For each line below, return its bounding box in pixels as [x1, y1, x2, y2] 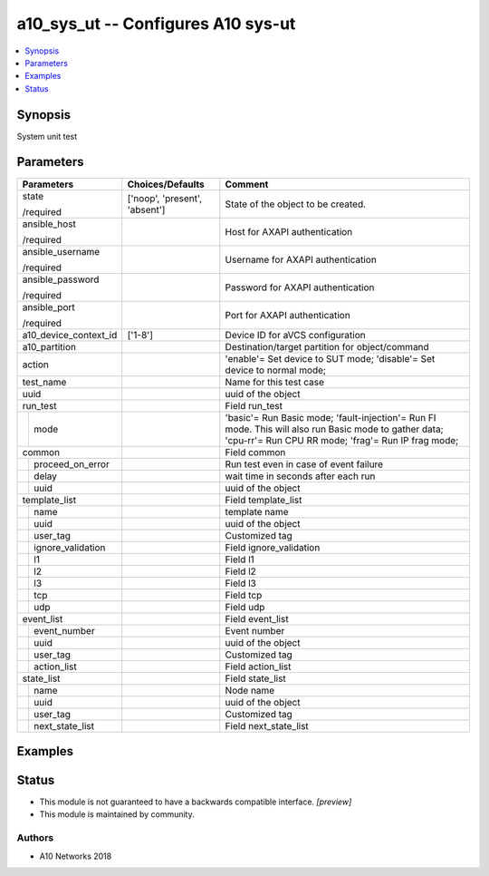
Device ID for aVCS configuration [225, 328, 366, 341]
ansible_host [22, 218, 77, 230]
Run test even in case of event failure [225, 458, 384, 471]
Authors [16, 832, 54, 844]
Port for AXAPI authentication [225, 308, 350, 321]
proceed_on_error [33, 458, 110, 471]
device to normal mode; [225, 364, 326, 376]
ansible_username [22, 245, 101, 258]
